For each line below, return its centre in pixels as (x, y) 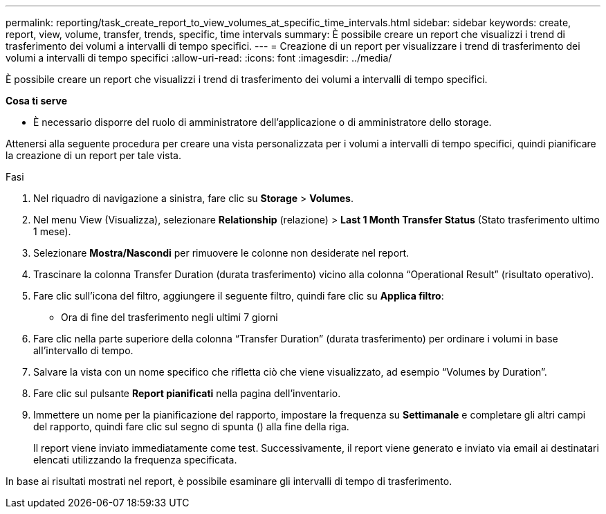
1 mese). (52, 231)
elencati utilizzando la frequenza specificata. (135, 460)
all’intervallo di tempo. (83, 350)
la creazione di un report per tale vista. (93, 155)
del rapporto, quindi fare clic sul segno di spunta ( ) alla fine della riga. (191, 426)
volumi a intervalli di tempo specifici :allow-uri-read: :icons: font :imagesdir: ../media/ (199, 58)
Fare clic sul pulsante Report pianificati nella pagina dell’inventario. (187, 393)
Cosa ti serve (37, 101)
